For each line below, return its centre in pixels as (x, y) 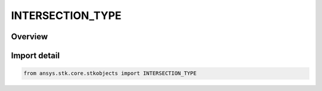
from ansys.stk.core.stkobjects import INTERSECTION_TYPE (110, 73)
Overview (30, 37)
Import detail (35, 56)
